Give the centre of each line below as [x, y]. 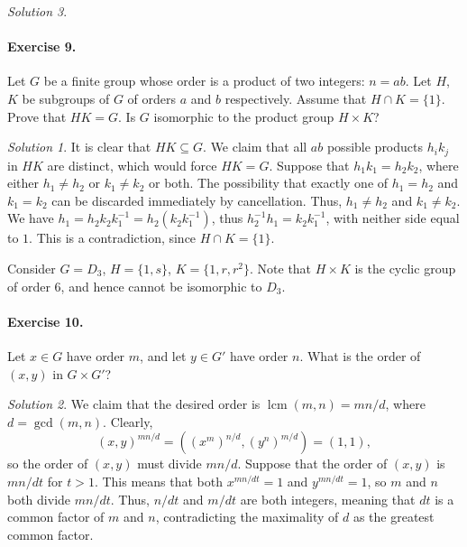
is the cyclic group [405, 268]
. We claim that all [255, 147]
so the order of [48, 464]
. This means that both [158, 481]
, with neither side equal [393, 218]
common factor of [56, 517]
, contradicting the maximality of [247, 517]
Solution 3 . [37, 11]
